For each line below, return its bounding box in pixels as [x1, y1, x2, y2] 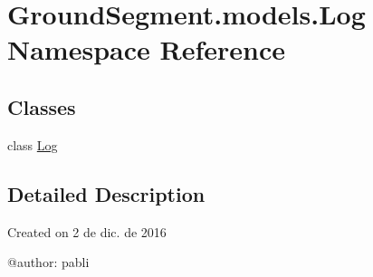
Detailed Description [7, 179, 206, 207]
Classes [7, 92, 76, 120]
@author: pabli [7, 253, 90, 272]
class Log [7, 135, 58, 154]
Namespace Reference [7, 31, 285, 68]
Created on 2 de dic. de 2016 [7, 222, 167, 241]
